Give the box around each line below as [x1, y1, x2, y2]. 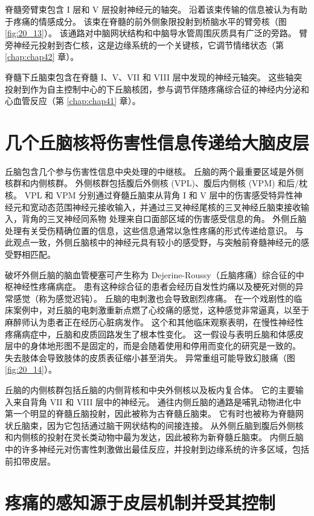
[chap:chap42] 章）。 [5, 50, 79, 63]
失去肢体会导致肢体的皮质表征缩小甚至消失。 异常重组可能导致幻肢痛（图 [5, 351, 295, 364]
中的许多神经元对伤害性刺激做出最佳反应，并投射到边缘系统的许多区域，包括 [5, 442, 309, 455]
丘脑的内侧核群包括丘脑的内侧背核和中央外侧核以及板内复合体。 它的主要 [5, 383, 295, 396]
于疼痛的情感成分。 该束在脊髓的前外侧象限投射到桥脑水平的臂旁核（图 [5, 15, 287, 27]
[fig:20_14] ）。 [5, 363, 57, 376]
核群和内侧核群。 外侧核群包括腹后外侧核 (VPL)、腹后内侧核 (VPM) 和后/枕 [5, 177, 308, 189]
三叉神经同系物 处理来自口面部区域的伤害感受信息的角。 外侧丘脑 [46, 212, 307, 225]
